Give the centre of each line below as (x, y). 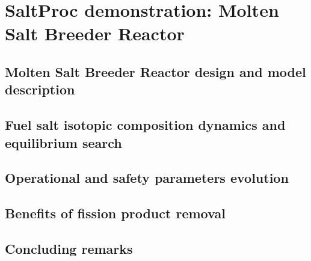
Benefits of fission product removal (115, 213)
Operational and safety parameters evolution (147, 178)
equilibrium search (63, 142)
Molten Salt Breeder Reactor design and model (155, 71)
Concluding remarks (69, 248)
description (40, 89)
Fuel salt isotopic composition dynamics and (145, 125)
